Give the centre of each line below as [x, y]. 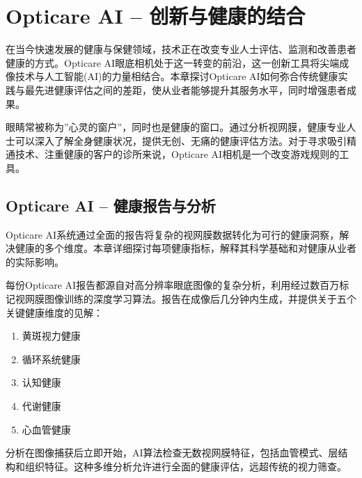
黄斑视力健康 [51, 336]
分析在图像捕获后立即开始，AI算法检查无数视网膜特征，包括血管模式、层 [172, 453]
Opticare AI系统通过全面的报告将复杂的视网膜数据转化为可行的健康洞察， [173, 234]
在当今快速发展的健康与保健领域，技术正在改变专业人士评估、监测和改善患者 [181, 49]
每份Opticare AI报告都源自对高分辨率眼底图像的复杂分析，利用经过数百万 [173, 285]
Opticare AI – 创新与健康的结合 [156, 16]
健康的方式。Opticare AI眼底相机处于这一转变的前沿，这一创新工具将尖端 [173, 62]
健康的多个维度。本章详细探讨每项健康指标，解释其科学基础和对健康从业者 [186, 248]
